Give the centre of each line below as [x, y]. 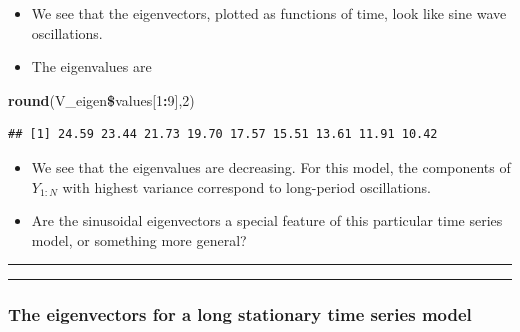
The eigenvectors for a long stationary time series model [240, 314]
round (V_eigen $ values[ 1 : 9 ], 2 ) [101, 99]
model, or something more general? [139, 239]
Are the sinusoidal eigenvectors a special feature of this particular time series [267, 220]
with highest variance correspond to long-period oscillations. [246, 186]
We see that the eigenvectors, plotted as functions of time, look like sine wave [269, 13]
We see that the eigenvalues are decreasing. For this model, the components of [271, 166]
